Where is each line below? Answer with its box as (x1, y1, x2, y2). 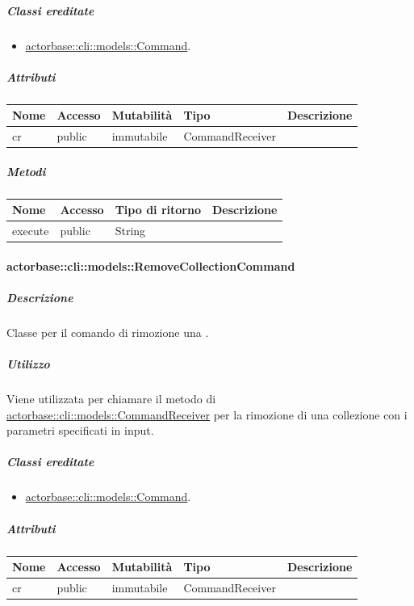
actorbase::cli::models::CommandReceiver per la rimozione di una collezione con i (6, 406, 408, 423)
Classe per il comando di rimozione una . (6, 323, 209, 340)
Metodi (6, 162, 46, 179)
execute (12, 222, 49, 239)
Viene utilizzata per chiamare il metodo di (6, 390, 216, 407)
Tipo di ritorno (115, 201, 201, 218)
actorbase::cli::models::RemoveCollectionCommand (6, 257, 295, 274)
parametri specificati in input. (6, 422, 154, 439)
